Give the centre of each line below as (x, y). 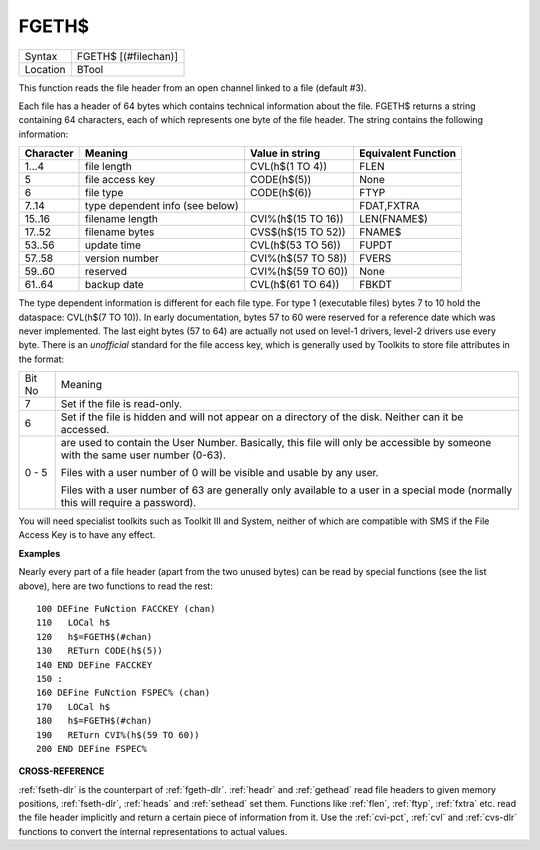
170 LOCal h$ (73, 706)
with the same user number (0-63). (143, 455)
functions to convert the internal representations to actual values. (153, 831)
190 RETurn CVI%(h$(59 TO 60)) (118, 734)
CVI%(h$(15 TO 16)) (297, 219)
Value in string (285, 153)
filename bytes (120, 232)
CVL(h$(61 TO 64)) (295, 285)
